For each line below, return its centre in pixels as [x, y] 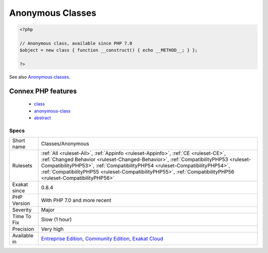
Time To [22, 216]
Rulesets [22, 166]
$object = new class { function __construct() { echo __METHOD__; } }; [109, 50]
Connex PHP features [43, 91]
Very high [52, 229]
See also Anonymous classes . [40, 77]
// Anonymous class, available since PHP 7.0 [76, 43]
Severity [22, 210]
